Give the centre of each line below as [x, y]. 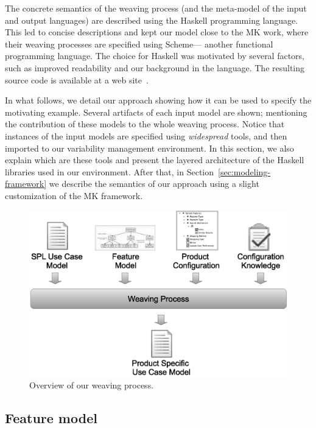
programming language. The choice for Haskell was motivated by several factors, [155, 56]
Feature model [51, 417]
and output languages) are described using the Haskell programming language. [152, 20]
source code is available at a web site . [77, 79]
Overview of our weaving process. [92, 384]
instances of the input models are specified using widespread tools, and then [146, 135]
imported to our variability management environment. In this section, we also [149, 148]
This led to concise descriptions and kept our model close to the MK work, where [157, 32]
